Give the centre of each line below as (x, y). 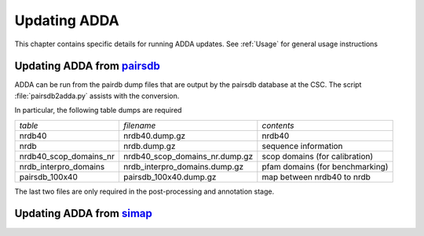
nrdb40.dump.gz (154, 136)
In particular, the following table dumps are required (98, 111)
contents (278, 125)
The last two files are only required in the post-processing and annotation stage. (144, 191)
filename (139, 125)
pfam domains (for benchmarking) (325, 166)
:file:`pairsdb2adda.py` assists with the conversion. (97, 96)
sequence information (302, 146)
